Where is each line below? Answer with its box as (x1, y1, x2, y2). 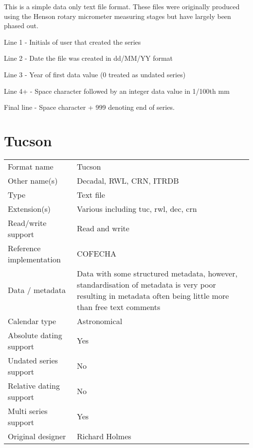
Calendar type (8, 315, 56, 327)
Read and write (77, 223, 129, 234)
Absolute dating (8, 329, 62, 341)
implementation (8, 253, 61, 265)
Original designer (8, 430, 66, 442)
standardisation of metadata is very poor (77, 278, 216, 290)
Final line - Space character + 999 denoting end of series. (4, 102, 175, 112)
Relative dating (8, 379, 60, 391)
